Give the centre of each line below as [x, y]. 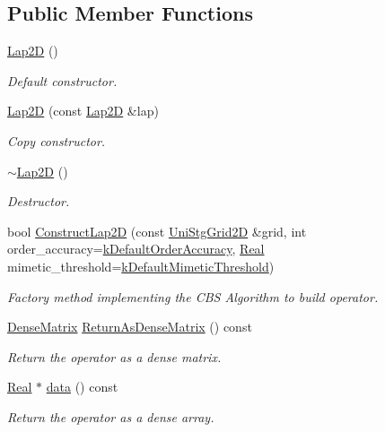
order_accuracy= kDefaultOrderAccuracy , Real [136, 249]
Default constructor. [62, 80]
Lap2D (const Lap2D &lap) [83, 111]
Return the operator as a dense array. [111, 416]
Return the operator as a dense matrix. [114, 356]
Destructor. [39, 201]
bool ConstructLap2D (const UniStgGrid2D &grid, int [157, 231]
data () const [82, 387]
